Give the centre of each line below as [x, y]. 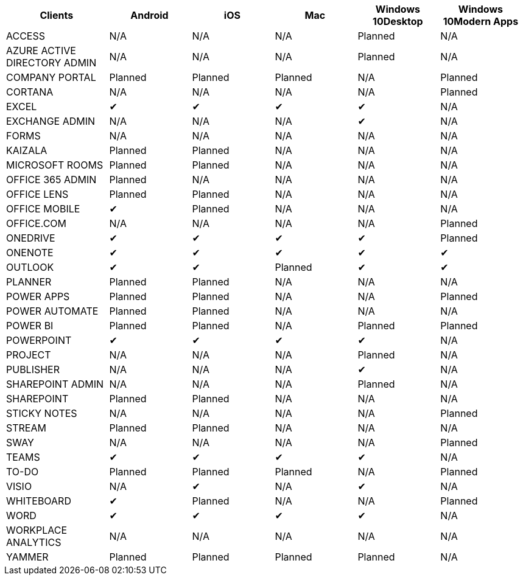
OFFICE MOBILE [43, 209]
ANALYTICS [34, 542]
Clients [57, 15]
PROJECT [29, 355]
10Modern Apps [481, 21]
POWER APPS [38, 296]
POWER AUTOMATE [52, 311]
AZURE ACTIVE [41, 51]
